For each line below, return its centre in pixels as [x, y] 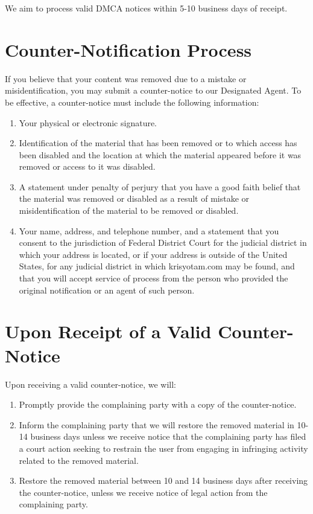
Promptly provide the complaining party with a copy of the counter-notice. [158, 404]
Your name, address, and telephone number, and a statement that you [149, 230]
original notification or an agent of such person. [107, 290]
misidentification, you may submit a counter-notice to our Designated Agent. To [153, 90]
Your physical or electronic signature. [88, 122]
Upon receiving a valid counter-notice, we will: [90, 384]
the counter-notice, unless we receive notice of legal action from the [143, 492]
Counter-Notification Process [128, 49]
